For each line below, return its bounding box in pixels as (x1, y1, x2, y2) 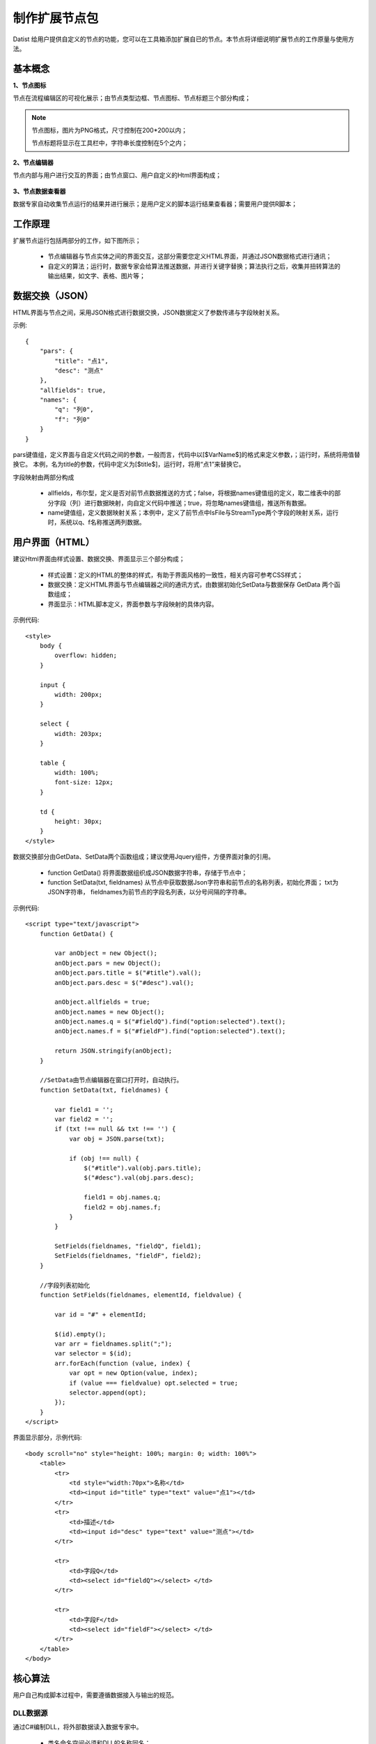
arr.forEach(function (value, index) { (54, 1359, 191, 1367)
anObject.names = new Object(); (54, 1008, 165, 1016)
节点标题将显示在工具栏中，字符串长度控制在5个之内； (31, 139, 188, 147)
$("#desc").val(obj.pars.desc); (84, 1174, 194, 1182)
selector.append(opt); (69, 1388, 147, 1397)
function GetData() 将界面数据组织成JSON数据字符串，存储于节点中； (47, 869, 248, 877)
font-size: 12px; (54, 779, 114, 786)
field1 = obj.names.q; (84, 1194, 162, 1201)
